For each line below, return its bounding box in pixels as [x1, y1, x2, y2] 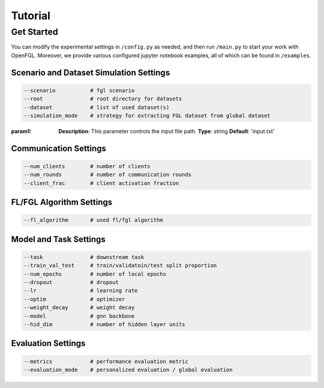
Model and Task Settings [11, 234, 106, 244]
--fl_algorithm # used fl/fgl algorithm [23, 217, 163, 223]
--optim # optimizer [23, 296, 125, 303]
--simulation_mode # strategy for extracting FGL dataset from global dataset [23, 112, 271, 119]
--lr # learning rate [23, 287, 138, 294]
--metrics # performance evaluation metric [23, 358, 188, 365]
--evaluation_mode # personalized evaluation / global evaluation [23, 366, 233, 374]
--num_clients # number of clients [23, 163, 151, 169]
